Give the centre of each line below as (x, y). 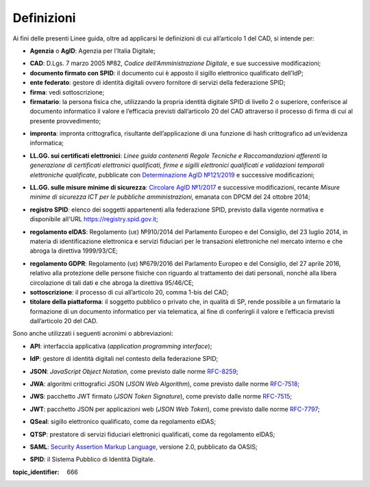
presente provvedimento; (65, 121)
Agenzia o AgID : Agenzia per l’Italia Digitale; (92, 51)
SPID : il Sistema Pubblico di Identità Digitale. (92, 460)
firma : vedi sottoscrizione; (67, 92)
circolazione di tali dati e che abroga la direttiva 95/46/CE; (112, 283)
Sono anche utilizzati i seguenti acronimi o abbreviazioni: (93, 334)
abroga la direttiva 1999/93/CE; (74, 251)
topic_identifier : (36, 472)
